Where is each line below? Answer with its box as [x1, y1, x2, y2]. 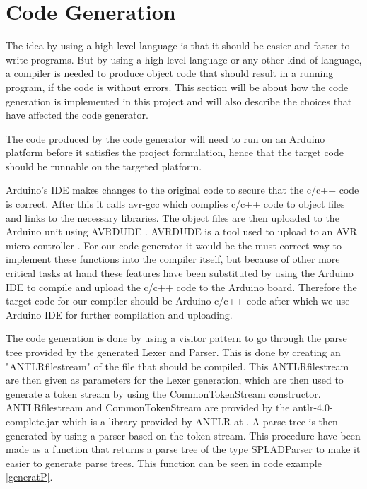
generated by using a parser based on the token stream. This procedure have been [6, 428, 361, 442]
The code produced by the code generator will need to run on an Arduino [6, 131, 325, 146]
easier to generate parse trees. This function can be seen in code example [6, 455, 322, 470]
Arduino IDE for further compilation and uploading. [6, 307, 233, 322]
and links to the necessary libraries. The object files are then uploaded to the [6, 210, 339, 225]
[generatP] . [6, 469, 53, 484]
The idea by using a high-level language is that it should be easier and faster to [6, 38, 350, 53]
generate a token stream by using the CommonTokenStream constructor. [6, 386, 321, 401]
